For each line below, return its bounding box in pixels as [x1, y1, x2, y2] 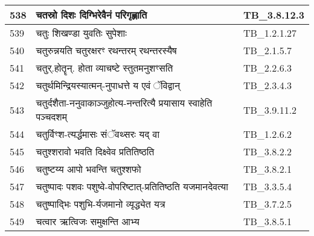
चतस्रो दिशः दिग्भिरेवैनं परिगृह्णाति [36, 8, 147, 22]
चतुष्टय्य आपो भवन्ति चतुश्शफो [36, 162, 141, 176]
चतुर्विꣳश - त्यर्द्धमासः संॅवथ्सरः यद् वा [36, 127, 160, 141]
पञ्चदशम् [36, 110, 67, 123]
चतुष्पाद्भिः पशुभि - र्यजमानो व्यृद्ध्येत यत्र [36, 197, 165, 211]
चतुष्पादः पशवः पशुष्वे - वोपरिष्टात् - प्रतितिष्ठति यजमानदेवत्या [36, 179, 228, 193]
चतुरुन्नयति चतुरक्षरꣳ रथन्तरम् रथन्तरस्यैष [36, 43, 177, 57]
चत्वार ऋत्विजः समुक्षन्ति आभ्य [36, 214, 139, 228]
